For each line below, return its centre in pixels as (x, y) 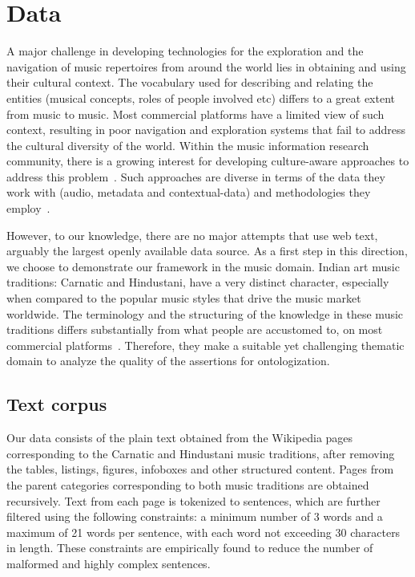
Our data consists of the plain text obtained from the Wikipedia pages (180, 438)
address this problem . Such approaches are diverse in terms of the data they (196, 176)
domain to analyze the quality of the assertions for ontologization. (168, 361)
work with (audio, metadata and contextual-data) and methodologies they (189, 192)
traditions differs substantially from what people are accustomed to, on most (195, 329)
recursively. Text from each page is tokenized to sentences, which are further (193, 500)
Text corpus (57, 404)
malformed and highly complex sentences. (109, 563)
